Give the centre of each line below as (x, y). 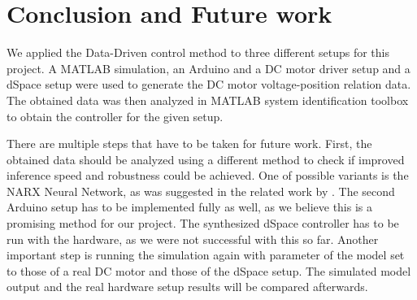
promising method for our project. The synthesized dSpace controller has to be (203, 223)
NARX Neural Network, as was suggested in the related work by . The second (201, 191)
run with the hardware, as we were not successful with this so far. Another (193, 239)
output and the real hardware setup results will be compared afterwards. (187, 287)
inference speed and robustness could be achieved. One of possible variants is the (208, 175)
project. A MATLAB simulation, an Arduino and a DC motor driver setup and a (208, 68)
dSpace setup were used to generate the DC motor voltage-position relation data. (209, 84)
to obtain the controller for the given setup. (115, 116)
